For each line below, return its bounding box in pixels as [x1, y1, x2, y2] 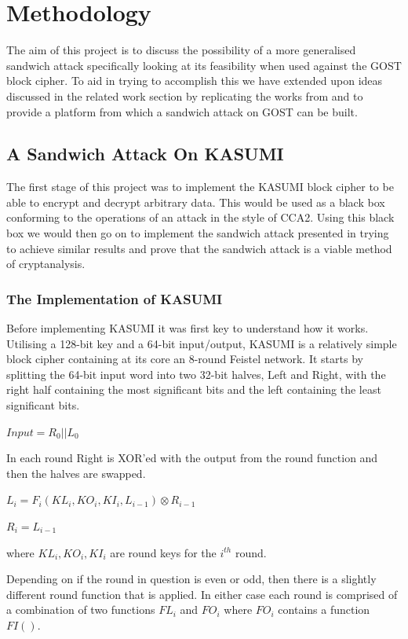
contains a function [278, 601, 370, 618]
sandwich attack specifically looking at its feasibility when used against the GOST [6, 57, 402, 73]
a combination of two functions [6, 601, 155, 618]
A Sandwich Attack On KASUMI [6, 141, 284, 166]
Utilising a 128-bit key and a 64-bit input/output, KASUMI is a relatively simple [6, 335, 397, 351]
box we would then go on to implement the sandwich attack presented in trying [6, 225, 389, 241]
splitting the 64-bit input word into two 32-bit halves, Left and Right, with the [6, 365, 386, 382]
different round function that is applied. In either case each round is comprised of [6, 586, 398, 602]
